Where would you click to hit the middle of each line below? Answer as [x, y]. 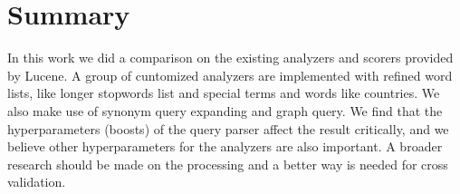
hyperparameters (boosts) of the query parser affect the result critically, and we [228, 128]
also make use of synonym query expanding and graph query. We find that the [225, 110]
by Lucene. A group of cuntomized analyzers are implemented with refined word [230, 75]
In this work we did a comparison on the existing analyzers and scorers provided [230, 58]
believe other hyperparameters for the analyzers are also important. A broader [225, 146]
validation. [37, 182]
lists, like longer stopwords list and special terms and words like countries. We [224, 93]
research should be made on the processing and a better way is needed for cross [228, 164]
